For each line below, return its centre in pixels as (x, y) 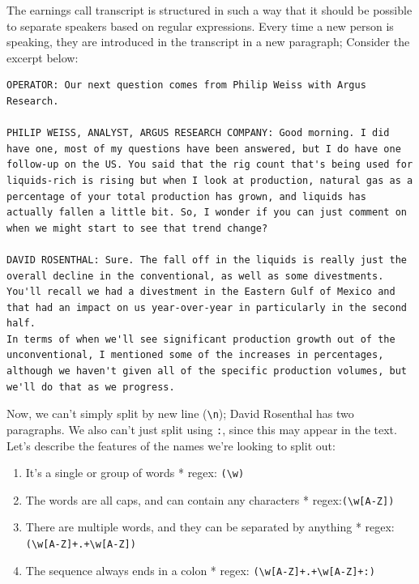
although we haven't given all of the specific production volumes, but (207, 371)
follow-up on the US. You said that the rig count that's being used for (210, 165)
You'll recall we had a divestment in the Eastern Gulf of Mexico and (201, 292)
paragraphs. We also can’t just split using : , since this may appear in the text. (202, 429)
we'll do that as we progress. (91, 387)
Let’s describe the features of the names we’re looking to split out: (171, 445)
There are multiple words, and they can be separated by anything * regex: (210, 527)
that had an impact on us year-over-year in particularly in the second (207, 307)
